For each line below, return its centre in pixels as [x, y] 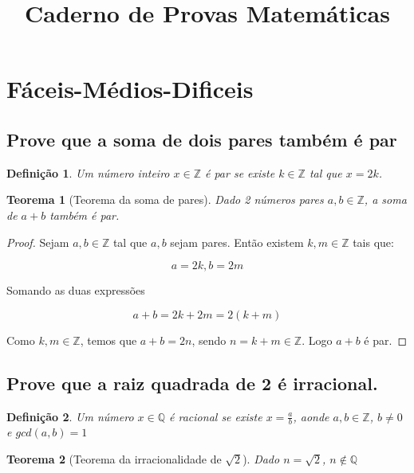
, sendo [209, 340]
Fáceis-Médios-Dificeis [130, 89]
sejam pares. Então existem [237, 242]
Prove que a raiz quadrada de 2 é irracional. [192, 383]
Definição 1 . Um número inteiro [88, 172]
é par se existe [240, 172]
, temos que [108, 340]
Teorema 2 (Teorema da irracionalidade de [114, 458]
